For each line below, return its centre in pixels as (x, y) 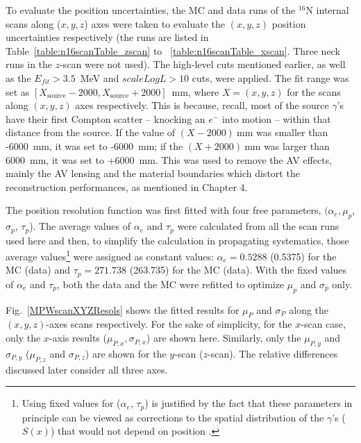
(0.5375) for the (303, 256)
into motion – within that (276, 118)
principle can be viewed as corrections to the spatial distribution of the (173, 417)
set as (18, 91)
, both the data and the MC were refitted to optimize (171, 284)
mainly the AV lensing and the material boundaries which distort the (153, 173)
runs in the (29, 64)
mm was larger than (287, 145)
